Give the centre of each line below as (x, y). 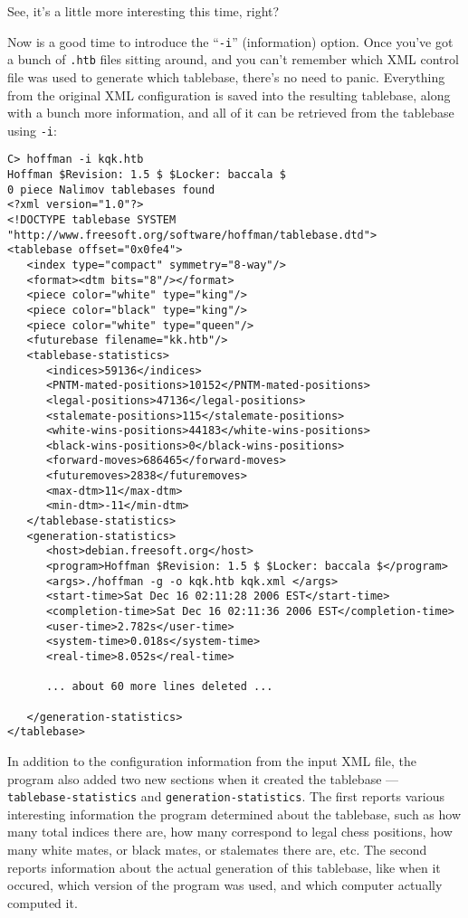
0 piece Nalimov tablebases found (111, 189)
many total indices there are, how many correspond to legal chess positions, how (230, 832)
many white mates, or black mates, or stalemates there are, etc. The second (217, 849)
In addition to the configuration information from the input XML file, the (212, 760)
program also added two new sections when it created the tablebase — (203, 778)
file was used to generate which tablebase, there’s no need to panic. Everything (226, 76)
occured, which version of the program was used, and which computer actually (225, 885)
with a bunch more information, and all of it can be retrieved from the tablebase (231, 113)
